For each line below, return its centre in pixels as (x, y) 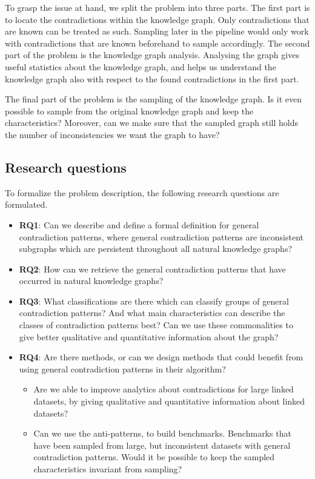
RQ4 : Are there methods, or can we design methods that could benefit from (161, 357)
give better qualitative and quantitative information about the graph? (149, 336)
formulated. (26, 204)
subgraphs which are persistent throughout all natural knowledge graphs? (156, 249)
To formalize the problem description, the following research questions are (142, 192)
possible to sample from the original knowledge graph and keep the (129, 111)
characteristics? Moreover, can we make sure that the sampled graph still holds (152, 123)
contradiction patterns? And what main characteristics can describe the (152, 313)
